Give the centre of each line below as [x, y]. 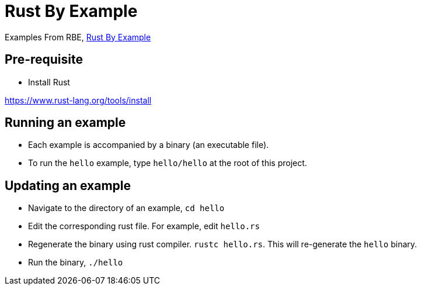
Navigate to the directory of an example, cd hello [126, 208]
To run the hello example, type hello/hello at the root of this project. [168, 163]
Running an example [65, 123]
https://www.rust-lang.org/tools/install [78, 100]
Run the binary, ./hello [76, 263]
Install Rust [49, 82]
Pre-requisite [44, 60]
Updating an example [68, 185]
